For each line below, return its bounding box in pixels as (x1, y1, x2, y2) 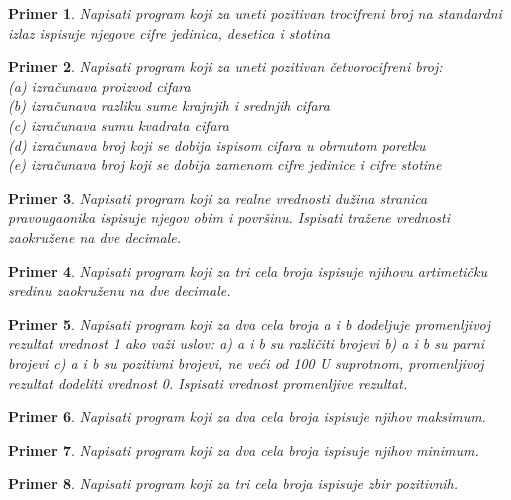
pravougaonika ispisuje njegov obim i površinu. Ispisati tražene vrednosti (8, 207, 450, 228)
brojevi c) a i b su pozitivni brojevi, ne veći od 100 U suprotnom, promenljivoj (8, 352, 484, 373)
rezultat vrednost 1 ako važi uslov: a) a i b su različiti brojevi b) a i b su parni (8, 333, 485, 354)
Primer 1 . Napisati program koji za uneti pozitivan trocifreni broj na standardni (8, 3, 502, 23)
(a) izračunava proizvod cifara (8, 75, 191, 96)
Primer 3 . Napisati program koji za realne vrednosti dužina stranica (8, 187, 428, 208)
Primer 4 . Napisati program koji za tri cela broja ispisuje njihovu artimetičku (8, 260, 487, 281)
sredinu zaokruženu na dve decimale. (8, 280, 231, 301)
